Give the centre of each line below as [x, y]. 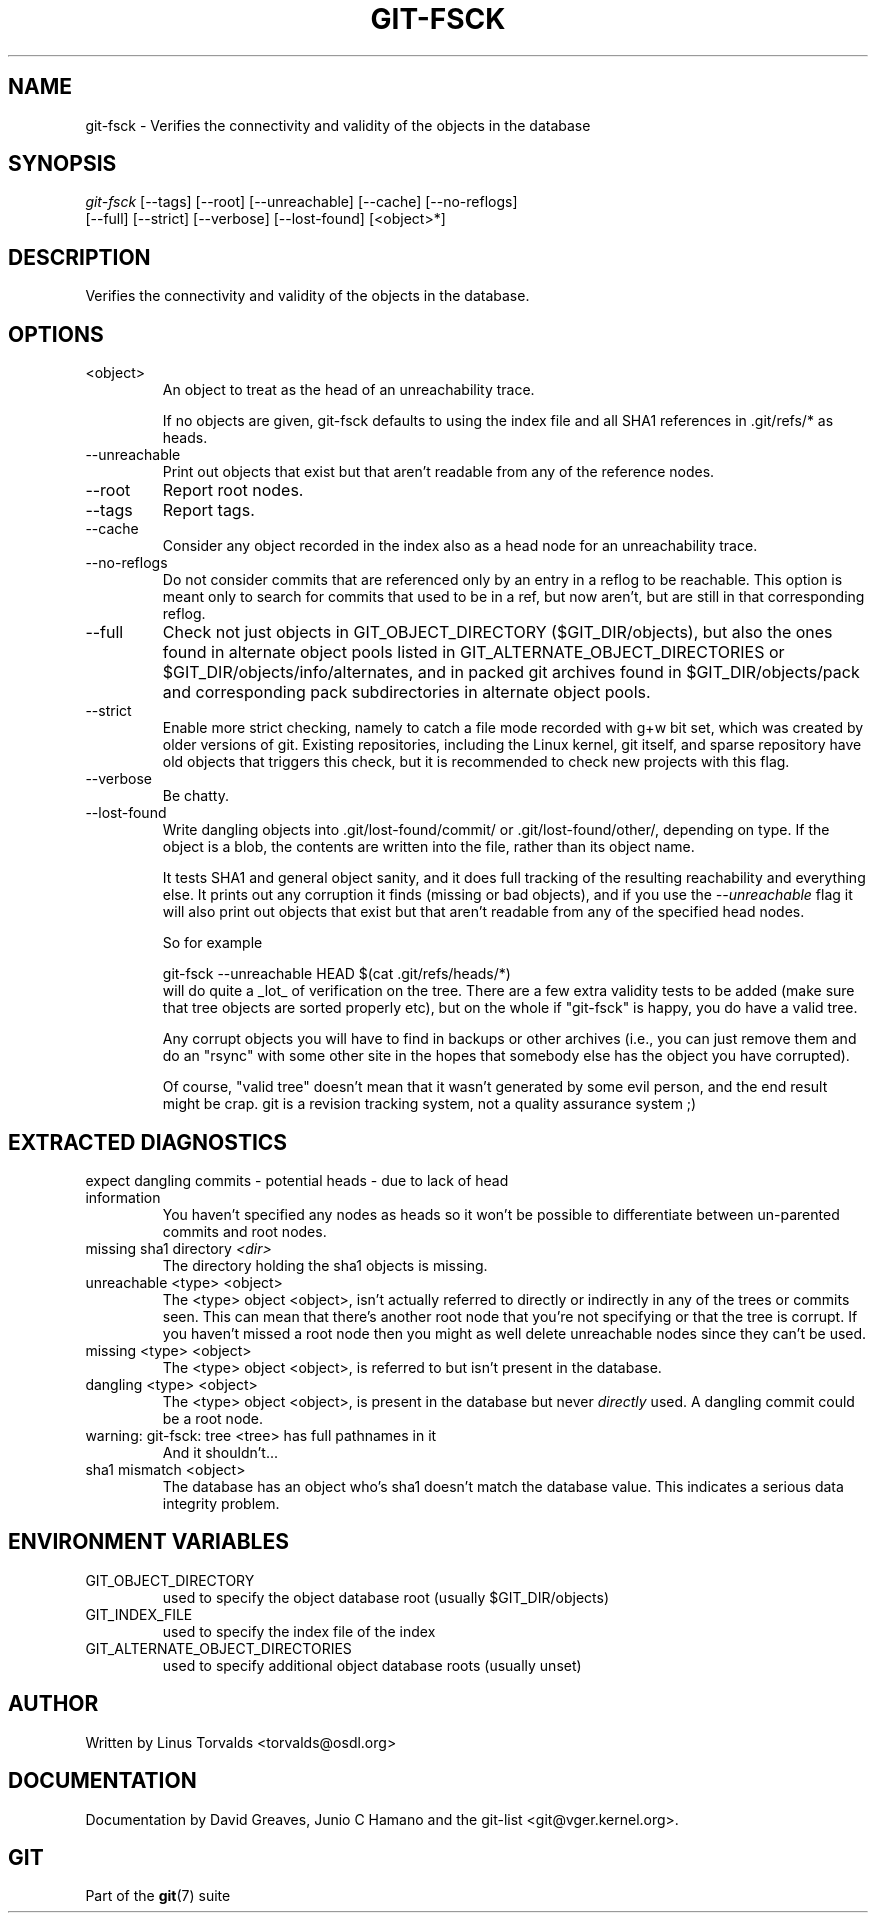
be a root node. [213, 1418]
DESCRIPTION [79, 257]
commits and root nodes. [244, 1231]
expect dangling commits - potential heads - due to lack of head [297, 1180]
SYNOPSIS [62, 164]
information [123, 1197]
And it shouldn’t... [220, 1452]
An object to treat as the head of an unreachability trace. [348, 390]
